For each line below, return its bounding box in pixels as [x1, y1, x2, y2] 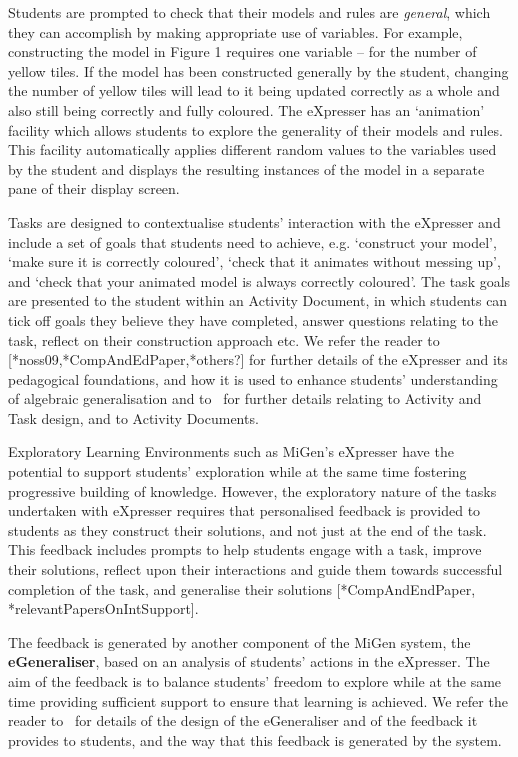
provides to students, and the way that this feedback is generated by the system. [8, 729, 502, 750]
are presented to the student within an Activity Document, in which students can [8, 290, 508, 311]
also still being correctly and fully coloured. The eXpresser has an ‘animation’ [8, 99, 485, 120]
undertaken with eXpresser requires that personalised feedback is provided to [8, 500, 481, 521]
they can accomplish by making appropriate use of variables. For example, [8, 21, 463, 42]
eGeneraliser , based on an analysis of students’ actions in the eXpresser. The [8, 651, 490, 672]
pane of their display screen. [8, 178, 180, 199]
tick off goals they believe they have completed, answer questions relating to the [8, 309, 498, 330]
